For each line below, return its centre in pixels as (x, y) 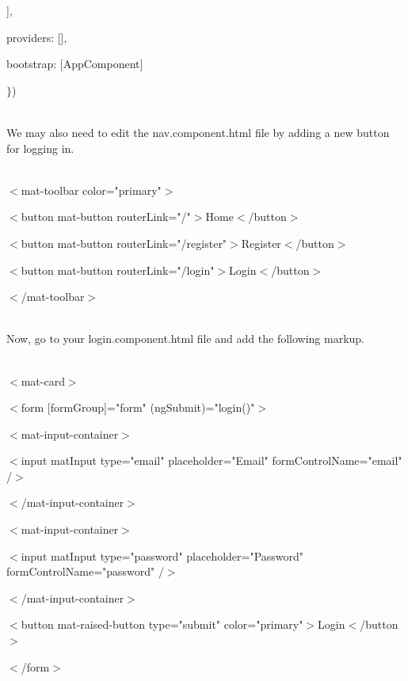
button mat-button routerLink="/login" (118, 270)
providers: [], (37, 37)
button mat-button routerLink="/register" (124, 243)
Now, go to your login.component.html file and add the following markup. (186, 339)
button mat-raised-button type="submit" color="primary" (162, 624)
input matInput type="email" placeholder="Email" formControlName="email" (212, 460)
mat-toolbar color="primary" (91, 190)
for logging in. (40, 148)
